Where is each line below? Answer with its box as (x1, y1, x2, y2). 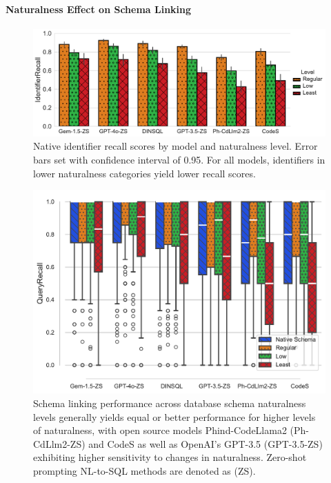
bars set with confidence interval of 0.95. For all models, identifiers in (33, 152, 325, 167)
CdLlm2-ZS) (33, 436, 86, 451)
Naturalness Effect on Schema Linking (6, 1, 192, 16)
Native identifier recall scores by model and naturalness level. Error (33, 139, 318, 153)
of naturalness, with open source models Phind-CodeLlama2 (33, 423, 287, 437)
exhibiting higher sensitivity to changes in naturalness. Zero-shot (33, 450, 307, 464)
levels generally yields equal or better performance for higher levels (33, 409, 316, 424)
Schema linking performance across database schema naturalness (33, 396, 306, 411)
